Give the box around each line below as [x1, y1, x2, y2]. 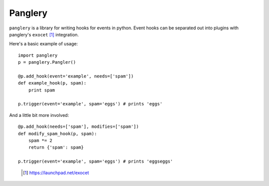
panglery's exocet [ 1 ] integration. [9, 31, 79, 37]
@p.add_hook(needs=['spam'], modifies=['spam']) [18, 124, 139, 129]
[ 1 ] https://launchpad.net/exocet [23, 170, 89, 176]
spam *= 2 [28, 138, 52, 144]
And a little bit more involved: [9, 112, 69, 118]
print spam [28, 87, 55, 93]
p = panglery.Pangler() [18, 60, 76, 65]
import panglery [18, 52, 58, 58]
